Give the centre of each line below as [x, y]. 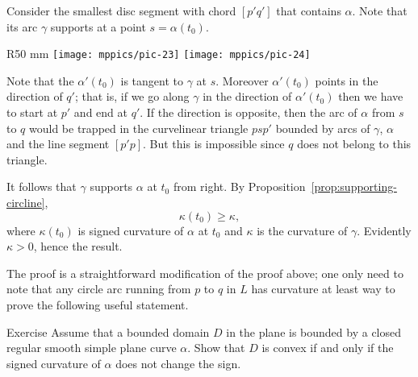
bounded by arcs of [323, 128]
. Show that [216, 348]
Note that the [40, 80]
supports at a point [98, 26]
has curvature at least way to [323, 289]
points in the [347, 80]
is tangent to [152, 80]
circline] [26, 202]
